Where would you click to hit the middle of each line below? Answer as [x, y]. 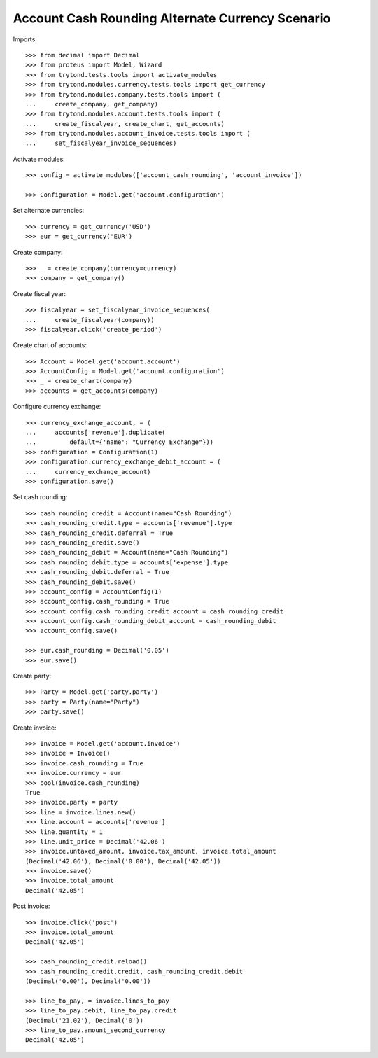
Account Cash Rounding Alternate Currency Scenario [172, 18]
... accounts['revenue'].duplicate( [96, 433]
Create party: [32, 676]
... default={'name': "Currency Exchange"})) [119, 442]
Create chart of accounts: [50, 345]
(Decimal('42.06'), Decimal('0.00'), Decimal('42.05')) [123, 861]
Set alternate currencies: [49, 211]
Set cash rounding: [40, 497]
